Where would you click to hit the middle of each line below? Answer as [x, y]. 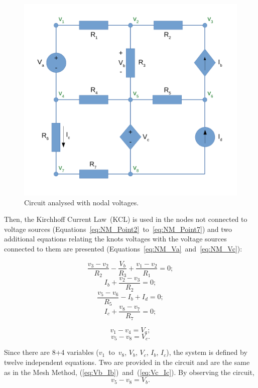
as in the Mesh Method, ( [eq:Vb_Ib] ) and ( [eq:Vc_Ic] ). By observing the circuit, [129, 372]
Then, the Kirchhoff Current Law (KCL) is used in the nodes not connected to [126, 219]
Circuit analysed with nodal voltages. [82, 202]
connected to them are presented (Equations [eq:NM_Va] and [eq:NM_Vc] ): [123, 248]
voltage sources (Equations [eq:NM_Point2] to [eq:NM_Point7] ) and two [118, 229]
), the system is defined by [207, 352]
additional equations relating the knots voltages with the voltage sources [115, 239]
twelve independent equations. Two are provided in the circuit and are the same [127, 362]
